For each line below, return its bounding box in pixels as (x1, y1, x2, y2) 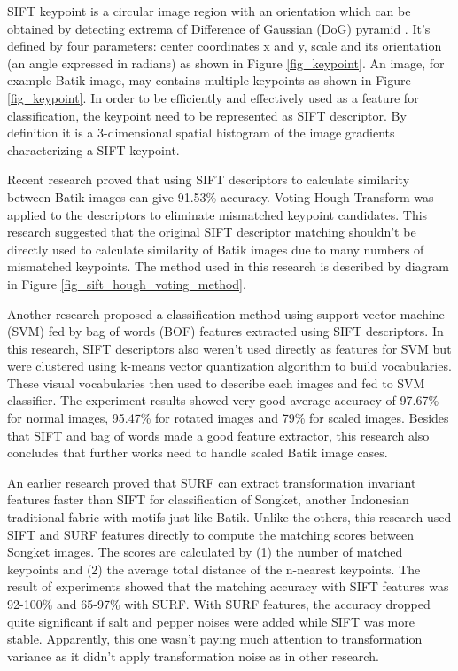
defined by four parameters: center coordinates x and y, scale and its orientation (7, 36, 442, 55)
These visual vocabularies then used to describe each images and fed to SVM (7, 373, 425, 392)
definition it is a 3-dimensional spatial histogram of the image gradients (7, 123, 395, 142)
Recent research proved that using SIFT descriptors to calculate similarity (7, 170, 410, 189)
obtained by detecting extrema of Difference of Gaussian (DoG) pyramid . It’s (7, 19, 431, 37)
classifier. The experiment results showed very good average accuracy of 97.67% (7, 391, 439, 410)
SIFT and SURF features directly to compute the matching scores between (7, 525, 415, 543)
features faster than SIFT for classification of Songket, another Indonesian (7, 490, 409, 509)
